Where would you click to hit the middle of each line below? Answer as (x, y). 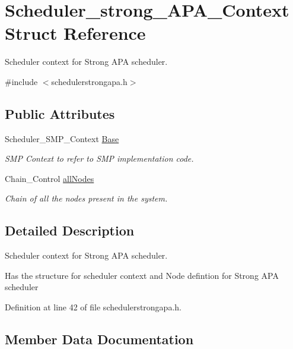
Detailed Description (70, 230)
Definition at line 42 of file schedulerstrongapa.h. (93, 307)
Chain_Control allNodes (50, 178)
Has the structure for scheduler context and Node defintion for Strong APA (142, 275)
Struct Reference (75, 33)
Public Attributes (60, 113)
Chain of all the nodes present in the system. (86, 198)
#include (21, 81)
